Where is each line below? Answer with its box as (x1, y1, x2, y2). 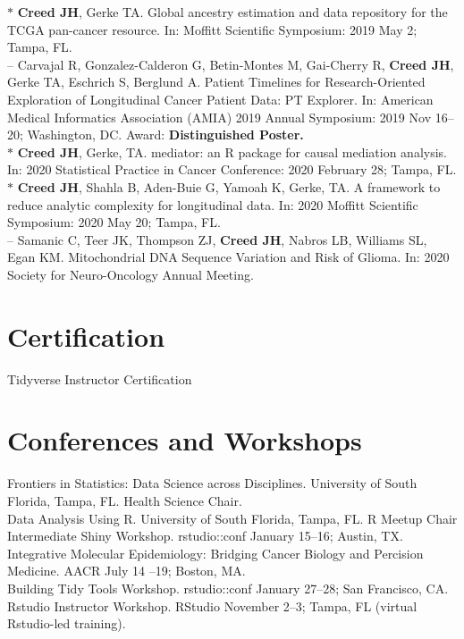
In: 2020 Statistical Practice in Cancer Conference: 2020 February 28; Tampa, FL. (7, 160, 457, 179)
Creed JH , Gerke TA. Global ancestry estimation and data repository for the (17, 3, 448, 21)
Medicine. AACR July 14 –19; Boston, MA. (7, 561, 246, 580)
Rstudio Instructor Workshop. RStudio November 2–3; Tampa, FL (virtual (7, 596, 418, 615)
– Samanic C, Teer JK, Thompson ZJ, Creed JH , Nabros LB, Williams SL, (7, 230, 427, 248)
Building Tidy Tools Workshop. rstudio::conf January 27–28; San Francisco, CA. (7, 578, 449, 597)
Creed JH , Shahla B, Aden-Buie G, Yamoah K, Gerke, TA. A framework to (17, 177, 441, 196)
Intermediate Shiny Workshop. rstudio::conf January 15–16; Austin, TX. (7, 526, 403, 545)
